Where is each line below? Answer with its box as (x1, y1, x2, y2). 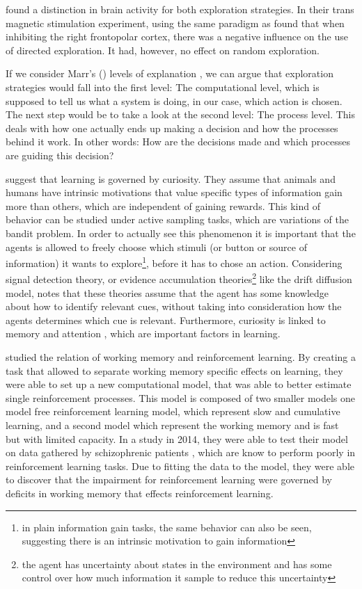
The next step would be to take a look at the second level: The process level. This (6, 107, 356, 122)
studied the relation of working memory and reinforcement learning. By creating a (6, 349, 356, 364)
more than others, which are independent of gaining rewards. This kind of (6, 198, 320, 213)
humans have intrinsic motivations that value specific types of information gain (6, 185, 343, 200)
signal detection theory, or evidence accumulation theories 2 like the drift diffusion (6, 270, 352, 286)
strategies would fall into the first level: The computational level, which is (6, 79, 320, 94)
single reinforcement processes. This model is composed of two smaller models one (6, 390, 356, 405)
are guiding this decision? (6, 147, 114, 162)
